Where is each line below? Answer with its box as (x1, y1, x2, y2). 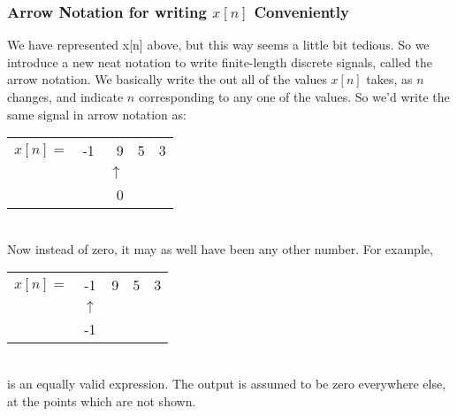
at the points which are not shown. (7, 391, 196, 410)
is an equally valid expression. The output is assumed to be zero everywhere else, (7, 374, 446, 392)
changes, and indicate (7, 88, 124, 105)
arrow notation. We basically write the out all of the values (7, 70, 327, 89)
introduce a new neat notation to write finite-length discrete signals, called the (7, 52, 433, 71)
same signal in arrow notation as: (7, 104, 187, 123)
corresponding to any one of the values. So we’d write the (138, 88, 450, 105)
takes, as (366, 70, 413, 89)
